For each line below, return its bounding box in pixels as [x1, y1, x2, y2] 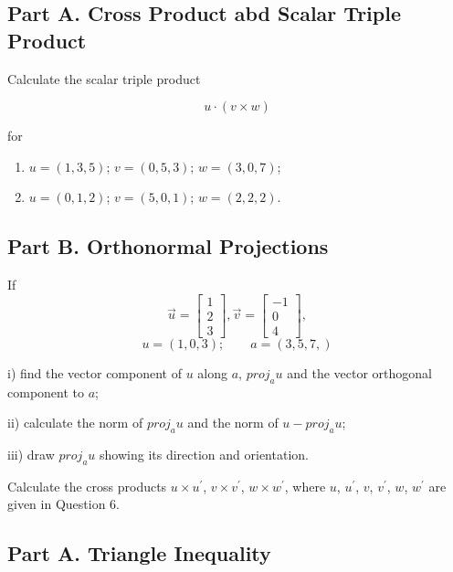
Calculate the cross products [7, 476, 167, 495]
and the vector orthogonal [287, 363, 432, 382]
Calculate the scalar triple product [7, 69, 201, 88]
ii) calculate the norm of [7, 413, 143, 432]
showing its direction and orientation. [100, 445, 309, 464]
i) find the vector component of [7, 363, 182, 382]
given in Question [7, 494, 106, 514]
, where [284, 476, 326, 495]
